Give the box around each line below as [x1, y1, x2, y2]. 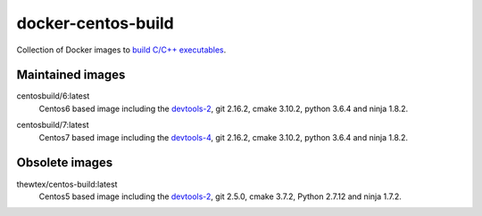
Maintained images [16, 68, 126, 83]
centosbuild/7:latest [16, 120, 89, 131]
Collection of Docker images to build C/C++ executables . [16, 44, 227, 55]
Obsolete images [16, 156, 113, 171]
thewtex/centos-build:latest [16, 179, 118, 189]
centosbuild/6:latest [16, 91, 90, 101]
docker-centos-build [16, 13, 174, 33]
